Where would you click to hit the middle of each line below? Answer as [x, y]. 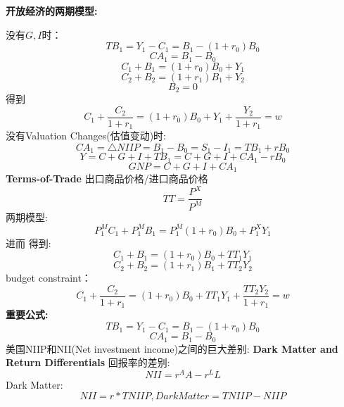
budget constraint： [49, 278]
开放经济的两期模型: [52, 11]
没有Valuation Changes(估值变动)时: [86, 136]
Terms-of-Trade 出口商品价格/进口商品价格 [107, 179]
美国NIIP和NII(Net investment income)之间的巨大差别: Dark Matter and [172, 348]
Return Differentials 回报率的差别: [88, 362]
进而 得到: [28, 243]
